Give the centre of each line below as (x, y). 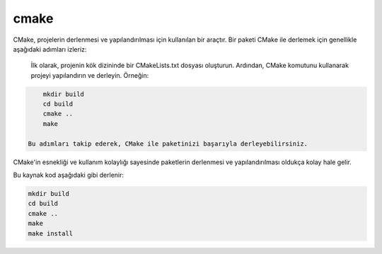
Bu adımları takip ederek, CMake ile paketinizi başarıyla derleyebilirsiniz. (168, 144)
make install (51, 233)
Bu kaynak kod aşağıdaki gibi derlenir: (68, 175)
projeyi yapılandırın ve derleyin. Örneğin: (90, 75)
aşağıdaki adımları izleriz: (50, 49)
